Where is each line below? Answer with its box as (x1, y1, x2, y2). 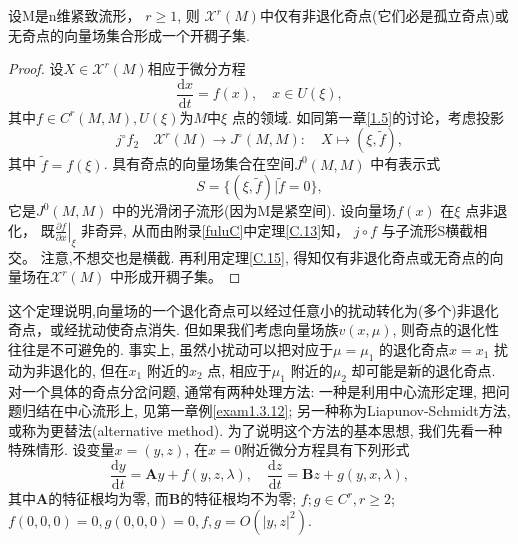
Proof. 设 (8, 58, 64, 79)
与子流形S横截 (381, 219, 474, 240)
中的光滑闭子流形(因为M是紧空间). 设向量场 (112, 200, 397, 221)
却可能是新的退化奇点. (351, 359, 496, 380)
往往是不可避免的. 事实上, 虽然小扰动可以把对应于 (8, 339, 334, 360)
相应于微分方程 (147, 58, 246, 79)
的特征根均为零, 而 (48, 488, 169, 509)
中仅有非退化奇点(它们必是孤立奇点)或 (259, 5, 509, 25)
